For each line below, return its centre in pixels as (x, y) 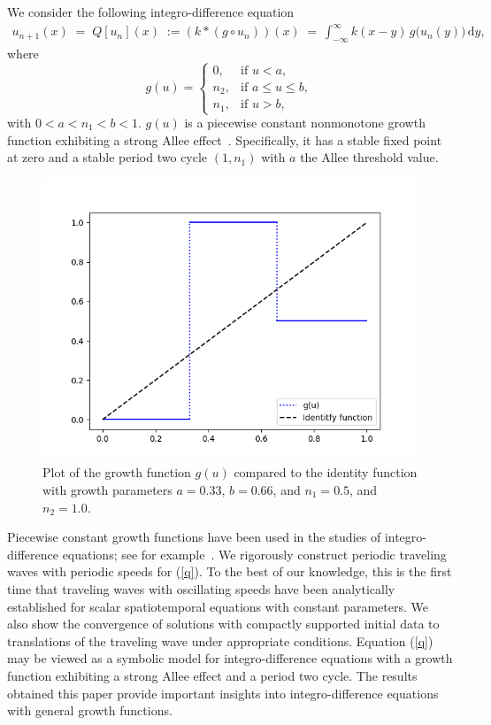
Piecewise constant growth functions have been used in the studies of (194, 537)
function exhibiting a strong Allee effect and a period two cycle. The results (212, 675)
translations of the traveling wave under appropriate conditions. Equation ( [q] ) (220, 640)
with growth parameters (107, 489)
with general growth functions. (90, 710)
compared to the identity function (326, 472)
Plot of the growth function (117, 472)
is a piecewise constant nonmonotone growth (305, 123)
